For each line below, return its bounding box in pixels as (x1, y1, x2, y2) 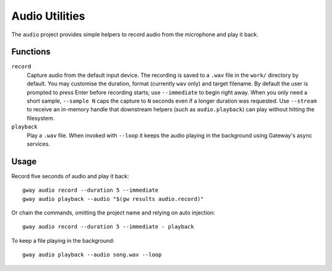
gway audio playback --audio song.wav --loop (22, 251, 162, 258)
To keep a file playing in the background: (11, 237, 115, 244)
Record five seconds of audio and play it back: (11, 172, 129, 179)
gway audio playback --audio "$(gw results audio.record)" (22, 195, 204, 202)
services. (26, 140, 50, 147)
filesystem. (26, 114, 55, 122)
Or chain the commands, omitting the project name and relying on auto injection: (11, 209, 215, 216)
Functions (11, 47, 51, 57)
